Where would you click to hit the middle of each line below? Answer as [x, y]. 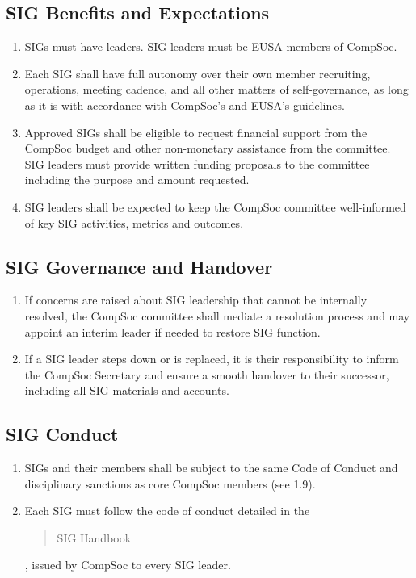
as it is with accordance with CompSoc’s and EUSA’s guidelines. [185, 105]
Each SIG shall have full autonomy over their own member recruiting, [197, 73]
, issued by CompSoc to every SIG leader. [128, 565]
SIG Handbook [94, 537]
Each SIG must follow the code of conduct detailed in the [167, 511]
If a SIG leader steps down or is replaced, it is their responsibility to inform [212, 359]
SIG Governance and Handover [139, 266]
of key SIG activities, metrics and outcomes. [134, 222]
